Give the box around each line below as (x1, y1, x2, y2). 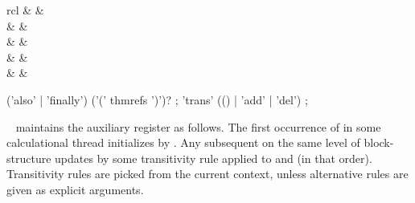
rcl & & (6, 2, 44, 18)
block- (364, 134, 394, 151)
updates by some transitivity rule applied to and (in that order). (55, 149, 372, 166)
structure (6, 149, 51, 166)
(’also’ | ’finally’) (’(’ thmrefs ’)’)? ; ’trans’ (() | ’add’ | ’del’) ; (6, 91, 308, 108)
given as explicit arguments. (6, 181, 144, 197)
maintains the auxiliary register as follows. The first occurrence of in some (15, 118, 381, 135)
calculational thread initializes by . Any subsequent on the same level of (6, 134, 360, 151)
